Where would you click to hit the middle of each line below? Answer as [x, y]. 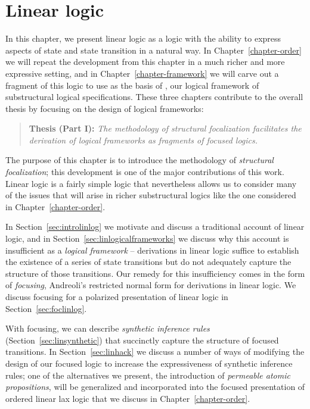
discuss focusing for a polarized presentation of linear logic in [117, 296]
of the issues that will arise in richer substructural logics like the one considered [151, 195]
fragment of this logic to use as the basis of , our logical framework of [132, 85]
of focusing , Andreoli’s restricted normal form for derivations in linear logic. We [151, 285]
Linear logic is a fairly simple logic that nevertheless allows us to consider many [151, 183]
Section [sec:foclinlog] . [46, 308]
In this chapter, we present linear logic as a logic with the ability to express [143, 38]
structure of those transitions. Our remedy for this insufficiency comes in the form [155, 273]
